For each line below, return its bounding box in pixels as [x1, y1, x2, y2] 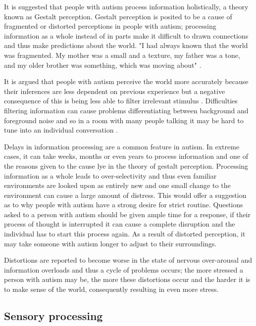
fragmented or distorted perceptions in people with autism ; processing [4, 21, 216, 31]
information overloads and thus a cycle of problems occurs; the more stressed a [4, 264, 243, 275]
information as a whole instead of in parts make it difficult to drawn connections [4, 30, 249, 41]
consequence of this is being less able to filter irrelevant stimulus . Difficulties [4, 95, 238, 106]
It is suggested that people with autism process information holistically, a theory [4, 1, 249, 11]
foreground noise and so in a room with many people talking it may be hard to [4, 115, 244, 125]
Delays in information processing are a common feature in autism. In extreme [4, 141, 240, 151]
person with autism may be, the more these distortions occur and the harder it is [4, 274, 251, 284]
